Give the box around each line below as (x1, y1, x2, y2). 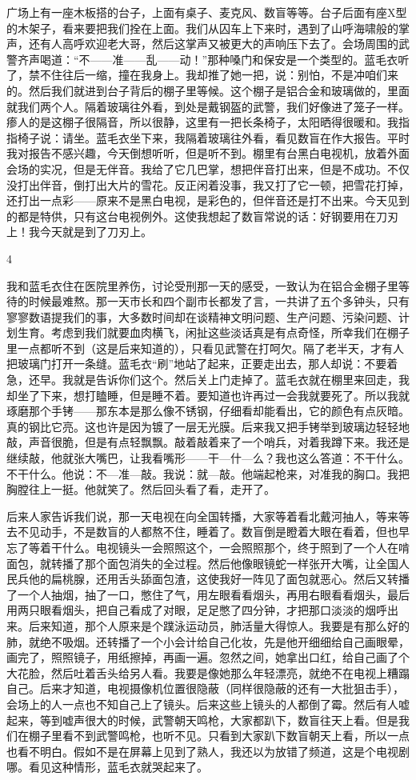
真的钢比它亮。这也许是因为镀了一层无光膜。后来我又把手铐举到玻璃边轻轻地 (6, 418, 410, 434)
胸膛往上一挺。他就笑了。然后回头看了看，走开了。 (6, 481, 275, 498)
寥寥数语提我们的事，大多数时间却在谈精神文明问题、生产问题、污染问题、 (6, 308, 398, 325)
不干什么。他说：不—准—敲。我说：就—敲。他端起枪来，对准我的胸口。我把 (6, 465, 410, 482)
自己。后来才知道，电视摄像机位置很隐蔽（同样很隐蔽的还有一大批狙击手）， (6, 680, 404, 697)
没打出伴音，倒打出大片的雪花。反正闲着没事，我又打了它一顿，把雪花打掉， (6, 176, 410, 193)
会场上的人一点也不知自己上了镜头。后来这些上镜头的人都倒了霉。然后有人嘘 (6, 695, 410, 712)
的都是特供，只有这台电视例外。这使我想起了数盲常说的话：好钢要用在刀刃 (6, 207, 398, 224)
